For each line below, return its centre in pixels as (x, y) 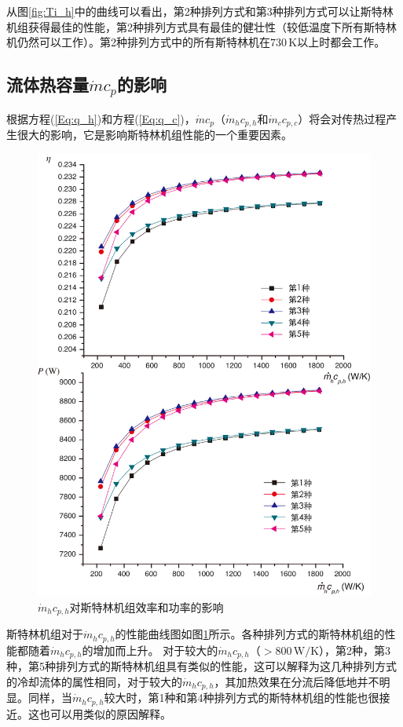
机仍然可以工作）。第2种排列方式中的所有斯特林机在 (138, 42)
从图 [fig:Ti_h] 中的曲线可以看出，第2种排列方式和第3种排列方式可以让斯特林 (200, 11)
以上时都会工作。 (341, 42)
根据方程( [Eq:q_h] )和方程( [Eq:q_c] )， (101, 118)
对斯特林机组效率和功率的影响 (147, 606)
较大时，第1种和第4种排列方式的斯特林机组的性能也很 (242, 698)
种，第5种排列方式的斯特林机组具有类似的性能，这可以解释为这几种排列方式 (201, 666)
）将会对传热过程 (342, 118)
